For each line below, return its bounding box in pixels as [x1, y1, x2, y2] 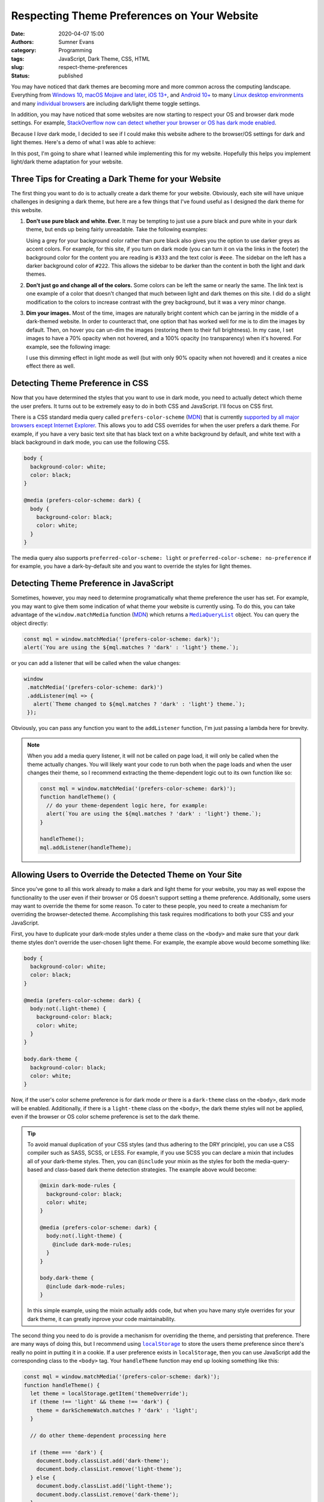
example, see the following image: [26, 343, 111, 350]
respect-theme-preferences [58, 64, 128, 71]
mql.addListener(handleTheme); [40, 844, 132, 851]
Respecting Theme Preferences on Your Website [11, 9, 259, 22]
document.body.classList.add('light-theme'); [36, 1483, 173, 1489]
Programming [58, 47, 92, 54]
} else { [30, 1474, 56, 1481]
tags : [11, 55, 25, 62]
